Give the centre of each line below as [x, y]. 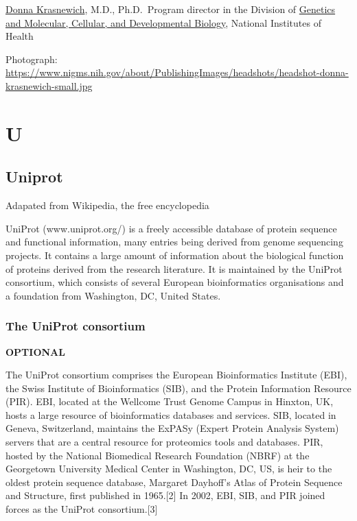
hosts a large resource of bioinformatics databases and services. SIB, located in [171, 414]
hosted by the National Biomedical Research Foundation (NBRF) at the [158, 455]
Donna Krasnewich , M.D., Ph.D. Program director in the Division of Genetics [171, 9]
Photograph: [32, 59]
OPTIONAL [35, 351]
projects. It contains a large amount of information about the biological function [175, 255]
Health [20, 36]
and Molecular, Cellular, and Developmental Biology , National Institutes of [163, 22]
